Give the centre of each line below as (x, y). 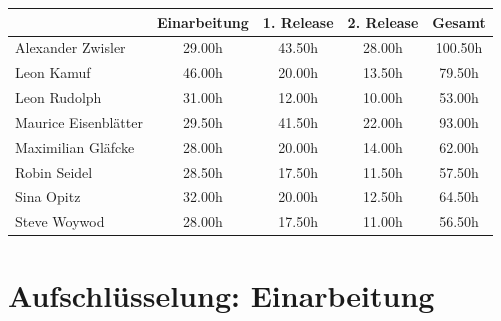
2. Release (383, 21)
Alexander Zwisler (70, 47)
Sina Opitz (48, 196)
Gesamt (459, 21)
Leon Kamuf (53, 72)
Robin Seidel (54, 171)
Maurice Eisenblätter (79, 121)
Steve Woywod (60, 221)
